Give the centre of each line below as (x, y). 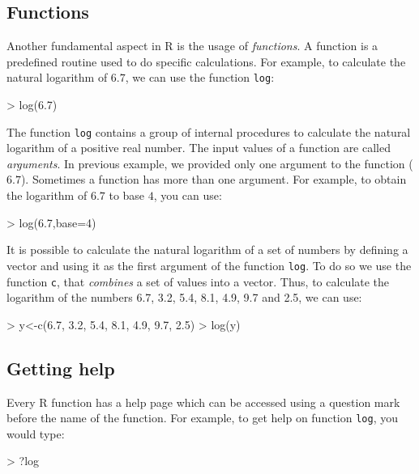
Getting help (61, 368)
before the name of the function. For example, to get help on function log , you (203, 418)
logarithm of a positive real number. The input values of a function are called (199, 148)
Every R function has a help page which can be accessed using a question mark (203, 402)
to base (127, 195)
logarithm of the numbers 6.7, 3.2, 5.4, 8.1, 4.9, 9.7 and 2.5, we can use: (184, 297)
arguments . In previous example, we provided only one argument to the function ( (210, 163)
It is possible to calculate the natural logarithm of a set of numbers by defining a (207, 250)
